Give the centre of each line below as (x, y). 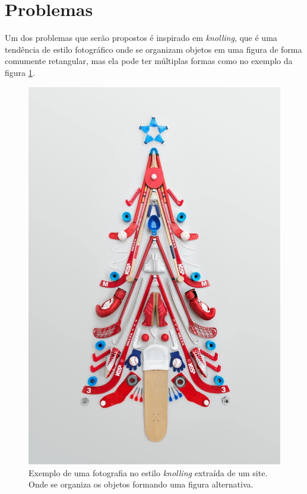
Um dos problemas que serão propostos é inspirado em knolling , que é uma (141, 38)
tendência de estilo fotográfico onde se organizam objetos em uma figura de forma (153, 49)
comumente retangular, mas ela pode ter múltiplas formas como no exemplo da (149, 61)
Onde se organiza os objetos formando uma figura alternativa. (141, 484)
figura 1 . (20, 72)
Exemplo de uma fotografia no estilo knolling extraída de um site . (148, 472)
